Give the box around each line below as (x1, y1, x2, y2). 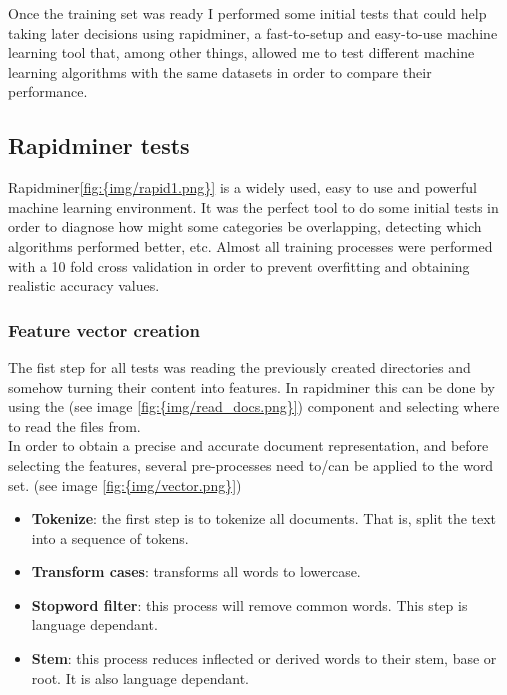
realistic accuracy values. (8, 275, 160, 296)
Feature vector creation (8, 317, 200, 342)
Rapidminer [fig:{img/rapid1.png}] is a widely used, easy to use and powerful (8, 177, 477, 198)
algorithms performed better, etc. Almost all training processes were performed (8, 235, 493, 256)
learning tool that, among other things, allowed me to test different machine (8, 42, 475, 63)
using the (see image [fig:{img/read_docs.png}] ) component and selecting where (8, 396, 500, 417)
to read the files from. (8, 415, 141, 436)
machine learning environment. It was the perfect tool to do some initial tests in (8, 196, 499, 217)
